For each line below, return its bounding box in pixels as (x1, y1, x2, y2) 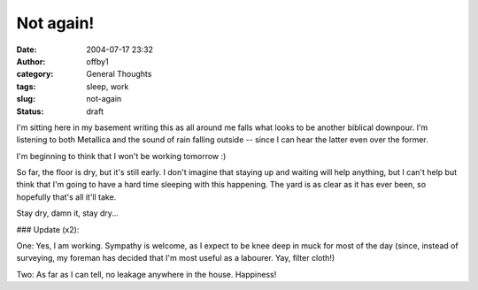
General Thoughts (86, 69, 152, 80)
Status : (16, 106, 44, 117)
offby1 (86, 56, 110, 66)
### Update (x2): (16, 224, 80, 234)
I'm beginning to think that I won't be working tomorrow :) (16, 150, 227, 161)
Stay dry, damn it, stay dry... (16, 208, 119, 218)
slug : (16, 94, 35, 104)
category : (16, 69, 54, 80)
